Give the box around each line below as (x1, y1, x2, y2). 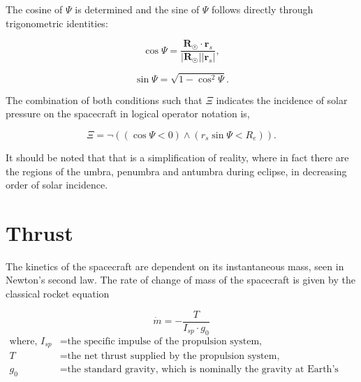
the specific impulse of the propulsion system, (67, 336, 262, 346)
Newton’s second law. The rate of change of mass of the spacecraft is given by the (6, 272, 355, 287)
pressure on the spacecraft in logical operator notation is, (6, 106, 250, 121)
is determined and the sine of (75, 2, 200, 16)
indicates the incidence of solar (216, 92, 348, 107)
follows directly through (212, 2, 314, 16)
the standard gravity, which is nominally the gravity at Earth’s (67, 365, 339, 375)
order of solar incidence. (6, 177, 108, 192)
